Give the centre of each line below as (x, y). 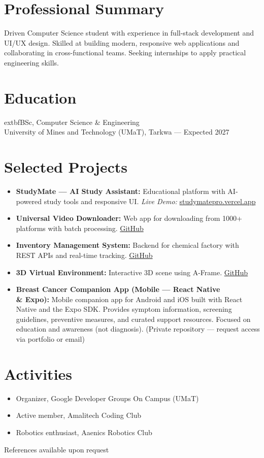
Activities (38, 373)
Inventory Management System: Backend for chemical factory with (127, 245)
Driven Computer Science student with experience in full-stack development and (129, 33)
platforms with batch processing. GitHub (80, 228)
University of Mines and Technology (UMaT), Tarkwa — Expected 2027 (117, 132)
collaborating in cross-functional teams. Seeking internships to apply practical (125, 53)
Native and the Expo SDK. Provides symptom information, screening (124, 309)
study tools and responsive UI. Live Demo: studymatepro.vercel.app (150, 201)
